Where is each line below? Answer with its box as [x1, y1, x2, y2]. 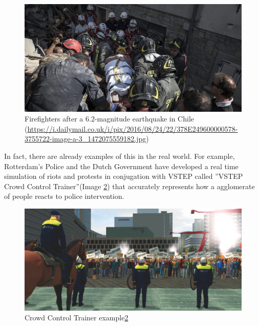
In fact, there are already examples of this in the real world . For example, [4, 150, 235, 161]
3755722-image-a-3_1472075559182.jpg [25, 133, 146, 144]
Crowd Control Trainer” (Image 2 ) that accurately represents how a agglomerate [4, 180, 255, 191]
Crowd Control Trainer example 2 [25, 312, 128, 323]
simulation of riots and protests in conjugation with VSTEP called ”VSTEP [4, 171, 243, 181]
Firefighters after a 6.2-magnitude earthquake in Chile [25, 113, 195, 124]
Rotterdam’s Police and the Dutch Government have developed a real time [4, 160, 239, 171]
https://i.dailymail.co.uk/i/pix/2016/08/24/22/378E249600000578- [27, 123, 238, 134]
